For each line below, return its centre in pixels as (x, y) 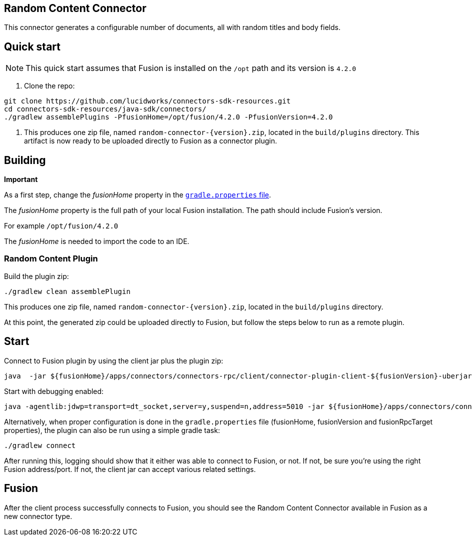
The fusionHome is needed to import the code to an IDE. (97, 241)
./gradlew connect (40, 445)
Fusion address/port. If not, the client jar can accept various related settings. (130, 469)
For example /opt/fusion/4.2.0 (61, 226)
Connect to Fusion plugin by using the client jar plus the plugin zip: (114, 360)
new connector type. (38, 516)
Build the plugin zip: (36, 276)
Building (25, 160)
